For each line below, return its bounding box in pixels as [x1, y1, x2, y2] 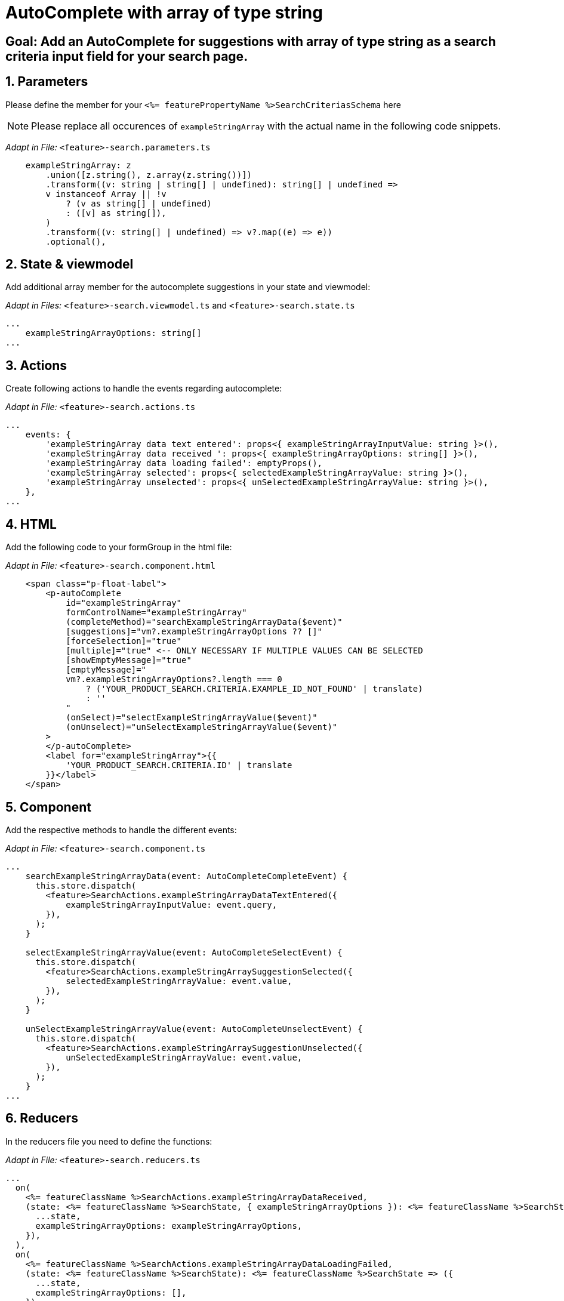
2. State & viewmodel [5, 257, 134, 272]
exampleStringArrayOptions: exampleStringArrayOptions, [35, 1220, 303, 1231]
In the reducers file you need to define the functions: [5, 1136, 212, 1146]
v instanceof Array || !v [45, 189, 167, 199]
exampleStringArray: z [25, 160, 131, 170]
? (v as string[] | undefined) [66, 198, 212, 208]
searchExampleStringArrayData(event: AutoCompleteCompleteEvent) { [25, 871, 348, 881]
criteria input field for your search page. [5, 48, 248, 64]
